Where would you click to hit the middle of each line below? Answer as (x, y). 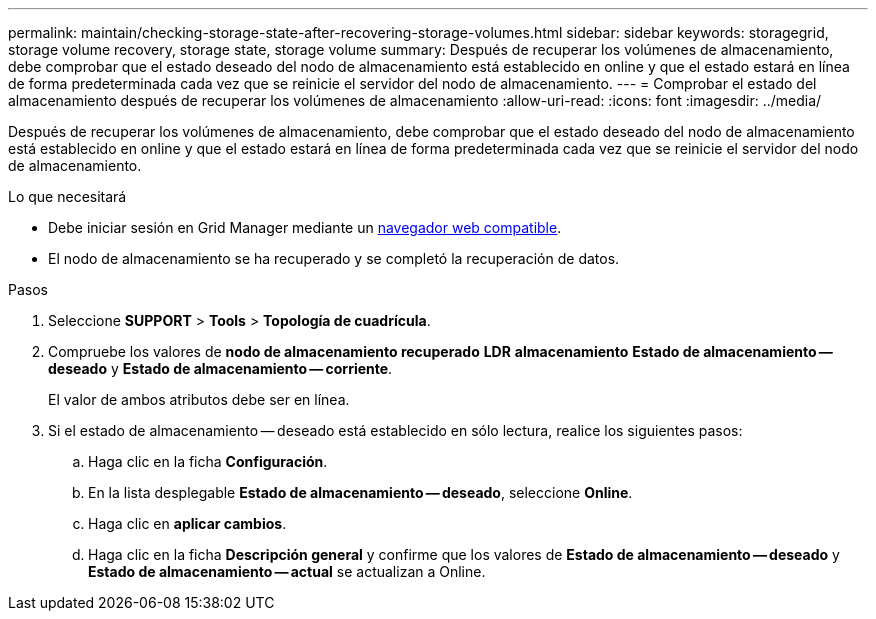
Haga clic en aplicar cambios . (187, 523)
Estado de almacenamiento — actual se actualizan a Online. (287, 571)
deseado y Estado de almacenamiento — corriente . (220, 368)
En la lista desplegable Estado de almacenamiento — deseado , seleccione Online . (360, 492)
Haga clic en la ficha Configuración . (208, 461)
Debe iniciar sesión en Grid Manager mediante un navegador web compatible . (305, 227)
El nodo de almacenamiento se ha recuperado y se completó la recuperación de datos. (334, 258)
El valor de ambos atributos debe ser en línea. (199, 399)
